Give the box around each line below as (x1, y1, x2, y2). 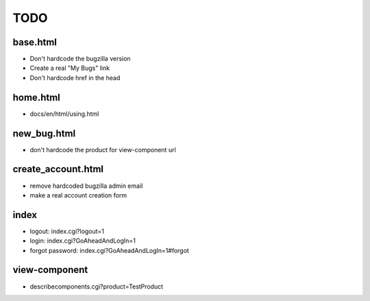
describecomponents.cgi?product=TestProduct (29, 282, 164, 291)
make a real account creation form (29, 191, 127, 199)
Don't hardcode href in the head (29, 73, 121, 82)
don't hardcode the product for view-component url (29, 145, 176, 154)
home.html (12, 91, 61, 103)
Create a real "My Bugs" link (29, 64, 110, 72)
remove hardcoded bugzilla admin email (29, 182, 143, 190)
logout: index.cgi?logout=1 (29, 227, 105, 235)
